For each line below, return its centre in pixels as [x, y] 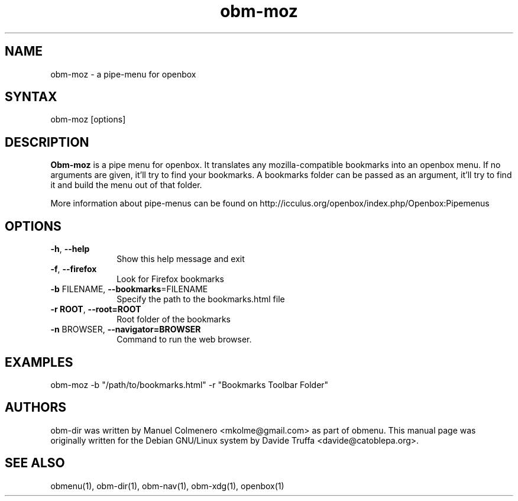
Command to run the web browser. [184, 340]
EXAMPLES [39, 362]
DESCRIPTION [47, 142]
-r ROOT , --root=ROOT [96, 309]
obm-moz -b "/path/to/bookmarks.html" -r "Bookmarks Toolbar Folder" [190, 384]
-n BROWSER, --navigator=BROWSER [126, 329]
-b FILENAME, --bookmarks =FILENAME [129, 289]
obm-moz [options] [88, 119]
